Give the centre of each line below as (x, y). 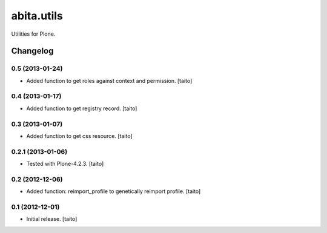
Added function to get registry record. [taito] (82, 108)
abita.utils (37, 16)
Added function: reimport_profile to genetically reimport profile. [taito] (114, 191)
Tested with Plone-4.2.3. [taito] (65, 164)
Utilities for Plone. (33, 34)
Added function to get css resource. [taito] (79, 136)
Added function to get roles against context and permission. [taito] (109, 80)
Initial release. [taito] (52, 219)
